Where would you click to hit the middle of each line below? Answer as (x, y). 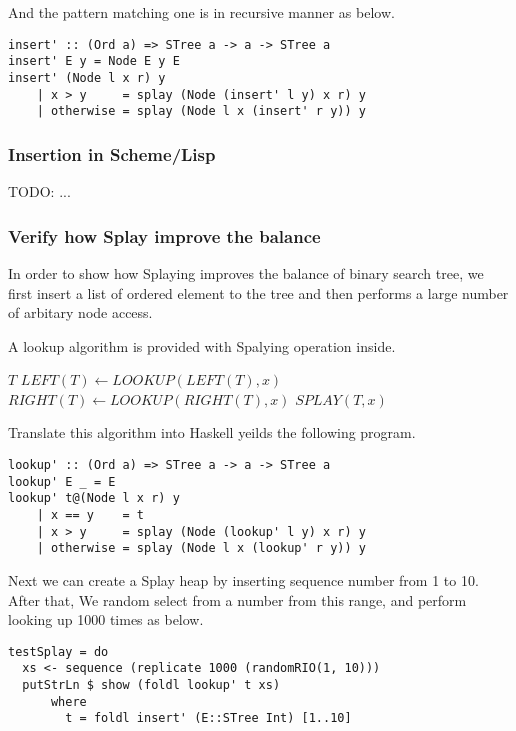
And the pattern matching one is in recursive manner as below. (201, 12)
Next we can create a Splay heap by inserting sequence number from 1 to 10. (243, 580)
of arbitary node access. (80, 312)
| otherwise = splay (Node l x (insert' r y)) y (201, 111)
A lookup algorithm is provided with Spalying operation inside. (202, 345)
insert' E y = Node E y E (94, 61)
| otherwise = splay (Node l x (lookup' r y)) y (201, 548)
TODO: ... (39, 191)
